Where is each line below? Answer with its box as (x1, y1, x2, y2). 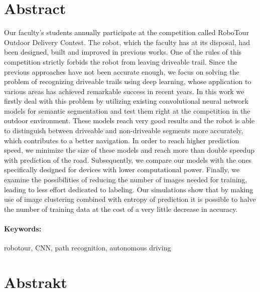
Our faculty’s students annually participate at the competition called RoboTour (4, 27, 249, 38)
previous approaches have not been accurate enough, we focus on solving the (4, 66, 239, 77)
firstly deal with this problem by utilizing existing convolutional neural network (4, 96, 248, 106)
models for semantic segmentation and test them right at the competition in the (4, 105, 250, 116)
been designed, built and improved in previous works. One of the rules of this (4, 47, 242, 57)
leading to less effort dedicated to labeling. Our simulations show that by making (4, 184, 253, 194)
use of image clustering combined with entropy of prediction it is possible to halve (4, 194, 256, 204)
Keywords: (4, 223, 42, 233)
